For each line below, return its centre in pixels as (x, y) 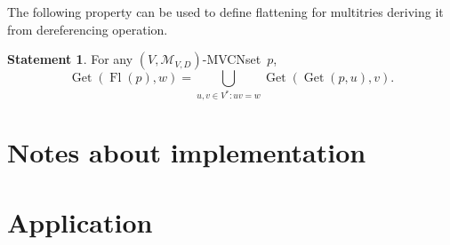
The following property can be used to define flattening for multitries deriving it (225, 12)
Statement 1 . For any (70, 59)
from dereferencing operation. (88, 29)
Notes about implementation (187, 152)
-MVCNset (232, 59)
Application (80, 221)
